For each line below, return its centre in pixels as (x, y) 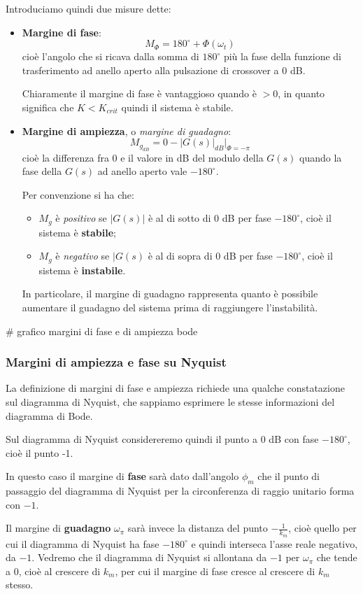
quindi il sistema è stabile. (177, 107)
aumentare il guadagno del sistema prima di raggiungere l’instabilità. (170, 307)
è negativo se (83, 256)
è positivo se (81, 218)
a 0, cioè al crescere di (53, 571)
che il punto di (289, 476)
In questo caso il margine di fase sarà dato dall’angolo (122, 476)
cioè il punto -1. (40, 452)
